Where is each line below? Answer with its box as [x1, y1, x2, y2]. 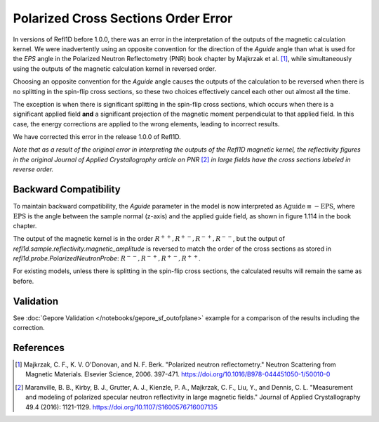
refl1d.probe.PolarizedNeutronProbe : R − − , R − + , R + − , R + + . [13, 253, 201, 263]
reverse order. [13, 165, 54, 173]
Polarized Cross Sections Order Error [13, 11, 233, 26]
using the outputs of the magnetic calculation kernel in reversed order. [13, 64, 217, 73]
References [13, 341, 65, 354]
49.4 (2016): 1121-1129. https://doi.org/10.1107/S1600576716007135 [25, 402, 218, 411]
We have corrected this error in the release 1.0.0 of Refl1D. [13, 133, 182, 141]
